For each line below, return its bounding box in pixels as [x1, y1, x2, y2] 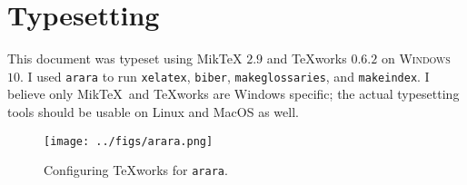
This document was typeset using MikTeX [7, 49, 243, 68]
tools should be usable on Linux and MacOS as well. [7, 102, 299, 121]
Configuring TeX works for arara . [44, 161, 228, 180]
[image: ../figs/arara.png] [44, 134, 214, 148]
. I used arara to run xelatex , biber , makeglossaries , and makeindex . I [20, 66, 430, 85]
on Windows [381, 49, 451, 68]
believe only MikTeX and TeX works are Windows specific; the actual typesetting [7, 84, 460, 103]
